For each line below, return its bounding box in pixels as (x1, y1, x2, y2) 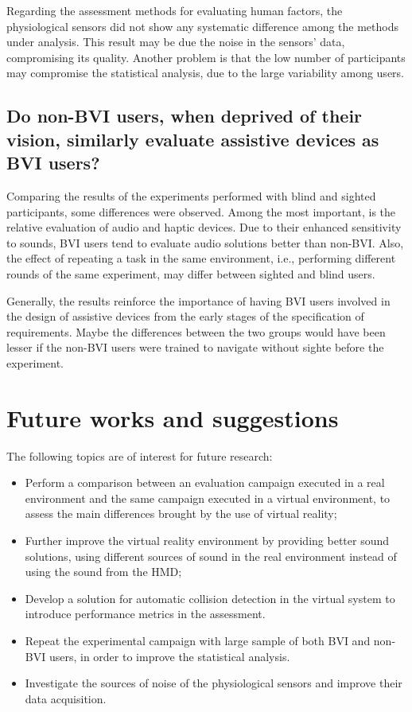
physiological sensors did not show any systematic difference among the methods (6, 18, 398, 34)
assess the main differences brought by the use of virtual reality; (25, 505, 337, 522)
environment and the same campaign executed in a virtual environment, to (25, 489, 391, 506)
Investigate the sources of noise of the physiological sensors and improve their (25, 675, 402, 691)
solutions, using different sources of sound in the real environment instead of (25, 547, 397, 564)
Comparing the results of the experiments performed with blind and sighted (6, 187, 376, 204)
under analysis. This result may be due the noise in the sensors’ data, (6, 33, 345, 50)
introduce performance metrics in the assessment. (25, 605, 266, 622)
